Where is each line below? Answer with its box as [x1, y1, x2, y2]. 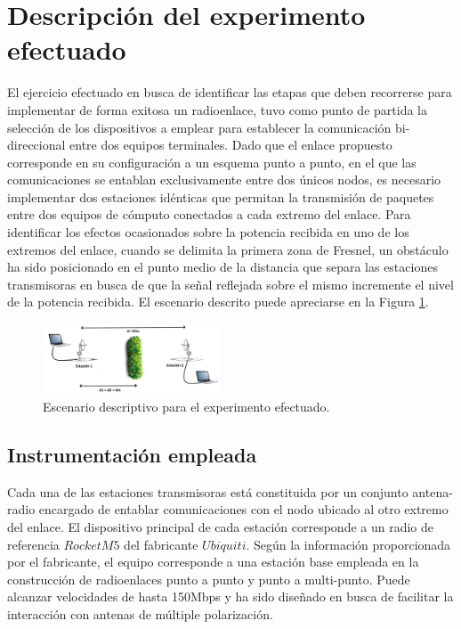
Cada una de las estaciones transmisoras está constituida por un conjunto [7, 482, 408, 501]
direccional [7, 135, 66, 154]
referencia [7, 535, 60, 553]
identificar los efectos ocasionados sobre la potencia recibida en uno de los [7, 223, 409, 241]
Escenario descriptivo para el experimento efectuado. [43, 397, 330, 416]
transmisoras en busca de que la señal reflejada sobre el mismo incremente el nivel [7, 274, 454, 293]
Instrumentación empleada [7, 441, 257, 468]
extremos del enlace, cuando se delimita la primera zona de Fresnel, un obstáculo [7, 240, 449, 258]
